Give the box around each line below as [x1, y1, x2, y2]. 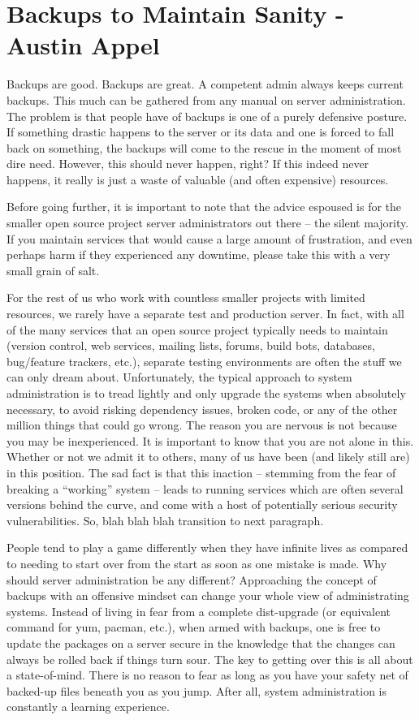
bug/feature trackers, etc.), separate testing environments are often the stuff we [6, 352, 402, 369]
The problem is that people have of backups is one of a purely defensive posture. [6, 107, 408, 124]
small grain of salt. [6, 261, 100, 278]
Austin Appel [6, 28, 160, 62]
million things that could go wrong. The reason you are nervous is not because [6, 416, 397, 433]
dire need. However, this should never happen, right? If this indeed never [6, 155, 369, 172]
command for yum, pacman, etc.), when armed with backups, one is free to [6, 619, 381, 636]
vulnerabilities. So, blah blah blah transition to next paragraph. [6, 511, 324, 528]
